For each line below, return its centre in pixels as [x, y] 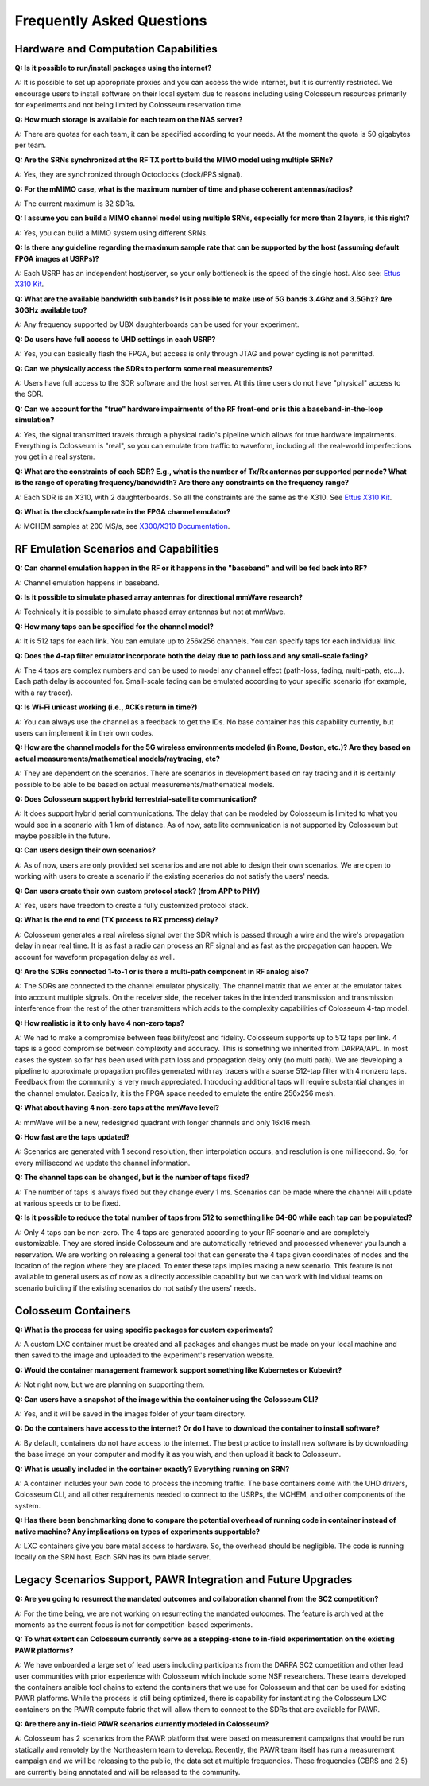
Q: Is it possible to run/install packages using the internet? [113, 68]
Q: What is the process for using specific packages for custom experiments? [144, 1330]
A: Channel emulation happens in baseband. [87, 582]
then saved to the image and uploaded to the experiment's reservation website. [145, 1355]
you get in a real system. [55, 456]
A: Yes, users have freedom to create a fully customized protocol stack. [132, 906]
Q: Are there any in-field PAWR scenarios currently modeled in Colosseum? [142, 1724]
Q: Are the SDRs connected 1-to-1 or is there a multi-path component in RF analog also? [162, 971]
